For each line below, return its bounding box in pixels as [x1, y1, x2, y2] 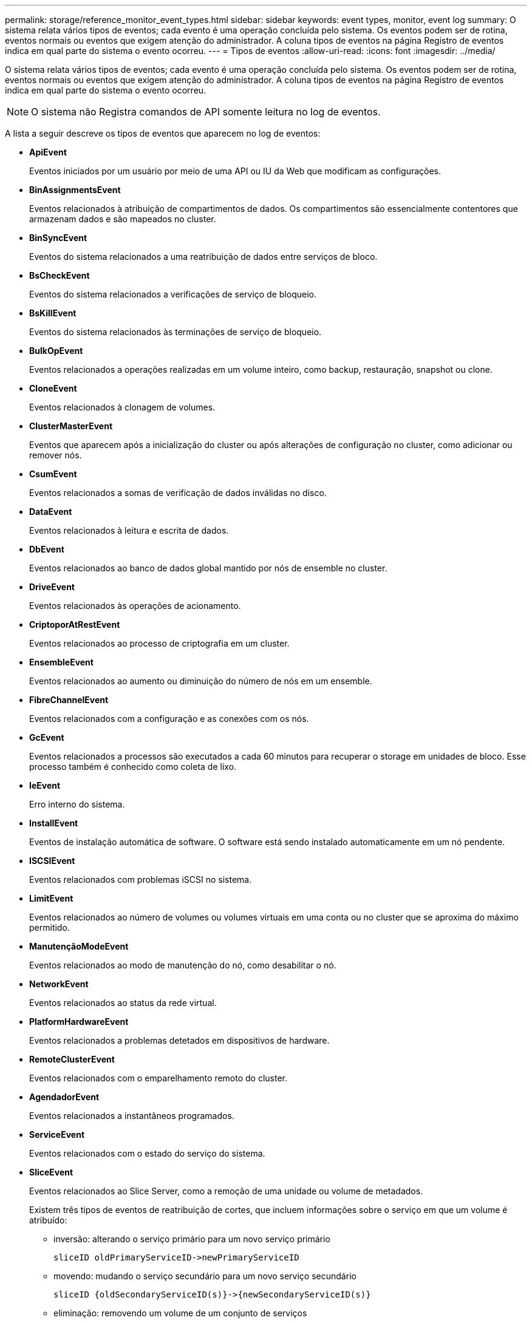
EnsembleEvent [29, 657, 94, 667]
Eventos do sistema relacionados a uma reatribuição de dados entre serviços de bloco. [29, 251, 378, 262]
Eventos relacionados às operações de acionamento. [29, 600, 241, 611]
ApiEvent [29, 147, 67, 157]
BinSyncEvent [29, 233, 87, 243]
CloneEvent [29, 383, 77, 393]
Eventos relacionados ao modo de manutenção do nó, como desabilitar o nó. [29, 960, 336, 970]
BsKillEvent [29, 308, 77, 318]
